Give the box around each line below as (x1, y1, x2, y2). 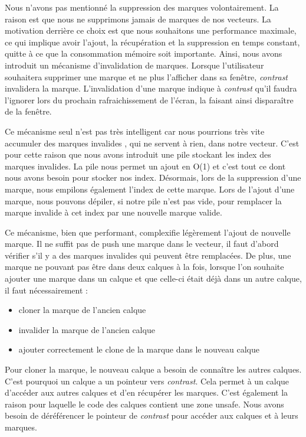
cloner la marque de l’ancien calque (18, 304, 146, 316)
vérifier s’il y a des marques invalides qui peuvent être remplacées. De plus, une (5, 249, 291, 261)
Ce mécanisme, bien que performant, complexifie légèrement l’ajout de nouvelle (5, 226, 291, 238)
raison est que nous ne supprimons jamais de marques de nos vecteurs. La (5, 12, 271, 25)
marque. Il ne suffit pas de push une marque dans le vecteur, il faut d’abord (5, 237, 279, 250)
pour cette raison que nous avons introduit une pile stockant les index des (5, 148, 271, 161)
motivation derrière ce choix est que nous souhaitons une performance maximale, (5, 24, 297, 37)
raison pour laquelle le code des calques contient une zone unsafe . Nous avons (5, 397, 284, 410)
